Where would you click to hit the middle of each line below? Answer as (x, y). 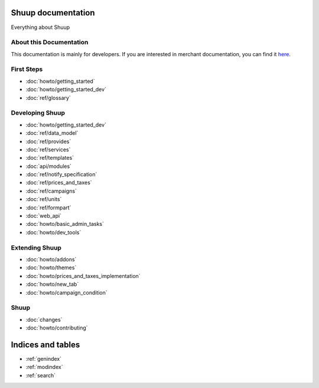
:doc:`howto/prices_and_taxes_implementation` (83, 276)
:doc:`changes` (44, 319)
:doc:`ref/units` (44, 199)
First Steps (27, 69)
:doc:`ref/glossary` (48, 98)
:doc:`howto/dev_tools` (53, 232)
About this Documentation (50, 43)
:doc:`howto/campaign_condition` (66, 292)
